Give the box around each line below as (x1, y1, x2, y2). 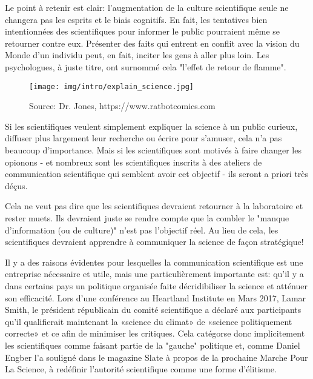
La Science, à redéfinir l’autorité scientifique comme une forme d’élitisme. (5, 363, 277, 375)
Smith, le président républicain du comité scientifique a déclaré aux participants (5, 303, 301, 316)
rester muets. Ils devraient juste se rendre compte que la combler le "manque (5, 211, 289, 224)
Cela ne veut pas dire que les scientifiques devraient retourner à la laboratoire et (5, 200, 303, 212)
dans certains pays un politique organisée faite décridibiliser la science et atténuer (5, 279, 308, 292)
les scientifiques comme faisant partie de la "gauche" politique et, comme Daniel (5, 338, 300, 351)
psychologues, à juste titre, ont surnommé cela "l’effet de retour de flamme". (5, 60, 286, 73)
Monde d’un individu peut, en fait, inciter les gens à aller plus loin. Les (5, 49, 269, 61)
